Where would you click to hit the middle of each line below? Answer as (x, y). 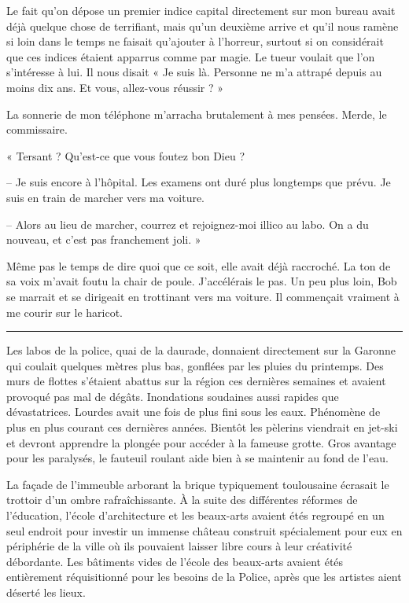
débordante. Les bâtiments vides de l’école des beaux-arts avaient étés (175, 561)
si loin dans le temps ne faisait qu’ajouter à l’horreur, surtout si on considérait (195, 41)
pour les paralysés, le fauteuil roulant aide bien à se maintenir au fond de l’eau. (197, 458)
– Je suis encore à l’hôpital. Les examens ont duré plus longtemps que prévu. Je (199, 182)
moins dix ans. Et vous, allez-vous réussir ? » (115, 87)
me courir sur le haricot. (65, 312)
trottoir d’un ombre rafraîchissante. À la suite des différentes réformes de (182, 500)
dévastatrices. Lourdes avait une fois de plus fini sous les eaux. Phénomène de (193, 412)
